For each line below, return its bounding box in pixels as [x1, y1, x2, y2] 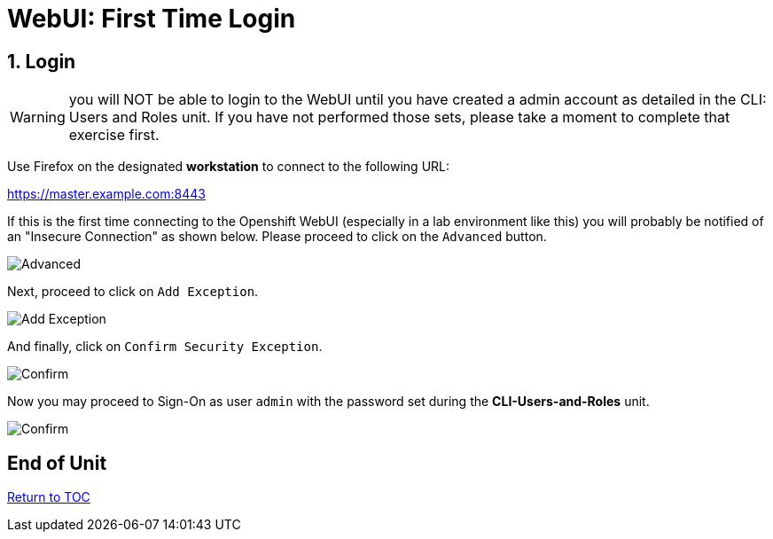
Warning [10, 108, 66, 127]
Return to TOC [7, 489, 90, 505]
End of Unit [7, 451, 107, 474]
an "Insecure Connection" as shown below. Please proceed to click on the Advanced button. [7, 229, 547, 245]
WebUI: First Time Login [7, 4, 296, 34]
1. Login [7, 50, 76, 73]
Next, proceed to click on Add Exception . [7, 284, 259, 300]
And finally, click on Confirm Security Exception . [7, 339, 323, 355]
